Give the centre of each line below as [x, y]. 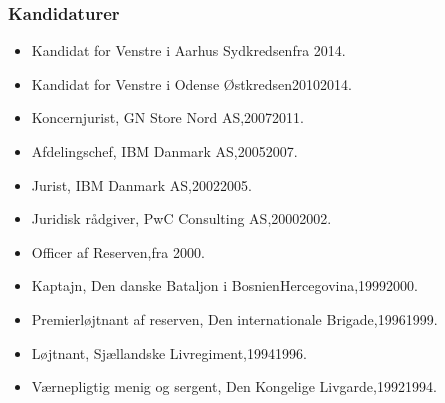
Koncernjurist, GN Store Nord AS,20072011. [167, 117]
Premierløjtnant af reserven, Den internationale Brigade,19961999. [234, 318]
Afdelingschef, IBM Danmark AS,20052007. [164, 151]
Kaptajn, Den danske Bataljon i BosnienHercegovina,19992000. [224, 285]
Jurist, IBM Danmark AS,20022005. [141, 184]
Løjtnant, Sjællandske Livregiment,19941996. [169, 352]
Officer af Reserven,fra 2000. [118, 251]
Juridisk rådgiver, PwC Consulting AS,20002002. [181, 218]
